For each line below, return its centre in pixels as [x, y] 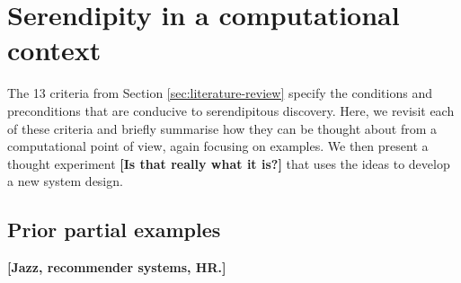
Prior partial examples [114, 230]
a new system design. [65, 181]
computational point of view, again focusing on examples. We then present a [218, 146]
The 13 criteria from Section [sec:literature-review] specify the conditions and [220, 93]
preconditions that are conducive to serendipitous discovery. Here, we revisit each [231, 110]
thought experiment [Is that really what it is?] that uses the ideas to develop [229, 163]
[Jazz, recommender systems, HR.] [117, 267]
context [54, 50]
